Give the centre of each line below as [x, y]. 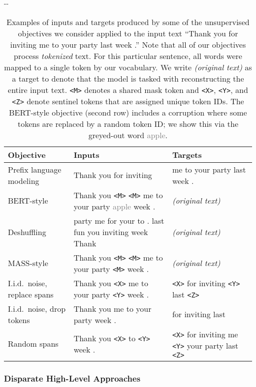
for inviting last [199, 314]
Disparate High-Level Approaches [72, 378]
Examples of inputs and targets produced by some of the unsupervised [128, 22]
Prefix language [35, 169]
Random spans [33, 344]
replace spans [31, 294]
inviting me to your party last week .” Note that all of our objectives [128, 44]
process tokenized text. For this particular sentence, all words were [128, 56]
